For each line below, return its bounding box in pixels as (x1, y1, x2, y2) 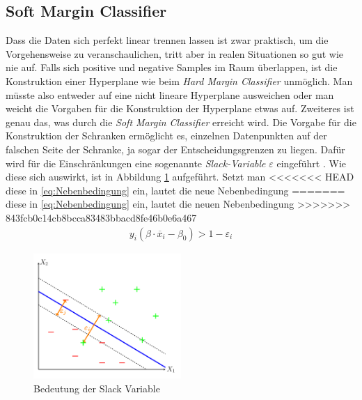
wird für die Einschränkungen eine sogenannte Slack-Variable (6, 155, 266, 170)
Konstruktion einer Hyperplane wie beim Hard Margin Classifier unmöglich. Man (6, 73, 353, 88)
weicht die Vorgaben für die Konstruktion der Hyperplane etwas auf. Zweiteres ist (6, 101, 354, 116)
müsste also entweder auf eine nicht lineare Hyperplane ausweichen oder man (6, 87, 334, 102)
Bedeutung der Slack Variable (33, 380, 160, 395)
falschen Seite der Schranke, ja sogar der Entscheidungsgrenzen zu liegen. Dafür (6, 141, 345, 156)
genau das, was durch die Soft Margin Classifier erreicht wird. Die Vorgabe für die (6, 114, 356, 129)
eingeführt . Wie (276, 155, 347, 170)
